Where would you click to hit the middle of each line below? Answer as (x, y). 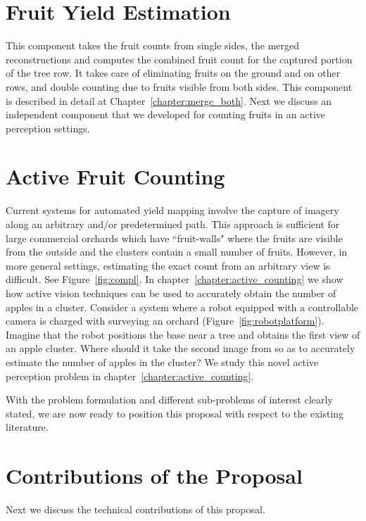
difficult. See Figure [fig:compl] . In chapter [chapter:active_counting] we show (175, 279)
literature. (27, 427)
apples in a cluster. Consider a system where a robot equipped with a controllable (182, 307)
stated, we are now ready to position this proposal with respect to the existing (175, 413)
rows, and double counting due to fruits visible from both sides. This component (179, 86)
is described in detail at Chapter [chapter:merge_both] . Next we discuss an (169, 100)
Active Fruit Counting (115, 176)
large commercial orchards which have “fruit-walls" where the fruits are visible (174, 238)
